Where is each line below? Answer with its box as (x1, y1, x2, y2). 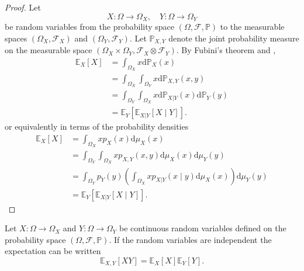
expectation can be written (5, 245, 101, 257)
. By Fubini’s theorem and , (176, 44, 276, 56)
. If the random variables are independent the (109, 233, 272, 245)
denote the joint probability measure (168, 32, 299, 44)
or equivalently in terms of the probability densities (5, 120, 189, 133)
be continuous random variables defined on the (119, 222, 286, 234)
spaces (5, 32, 27, 44)
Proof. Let (5, 1, 41, 13)
